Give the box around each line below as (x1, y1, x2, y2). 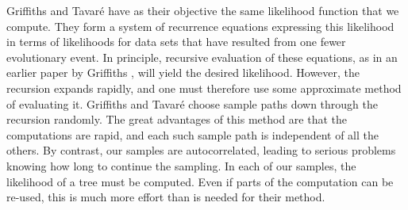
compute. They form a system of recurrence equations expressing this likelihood (6, 17, 395, 34)
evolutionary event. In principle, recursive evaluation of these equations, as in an (6, 48, 398, 65)
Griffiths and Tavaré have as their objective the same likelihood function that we (6, 2, 399, 18)
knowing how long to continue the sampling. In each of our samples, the (6, 157, 356, 174)
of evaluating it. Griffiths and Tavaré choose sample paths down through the (6, 95, 378, 112)
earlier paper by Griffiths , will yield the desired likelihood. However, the (6, 64, 360, 81)
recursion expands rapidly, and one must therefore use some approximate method (6, 79, 402, 96)
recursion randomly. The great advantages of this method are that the (6, 111, 347, 128)
